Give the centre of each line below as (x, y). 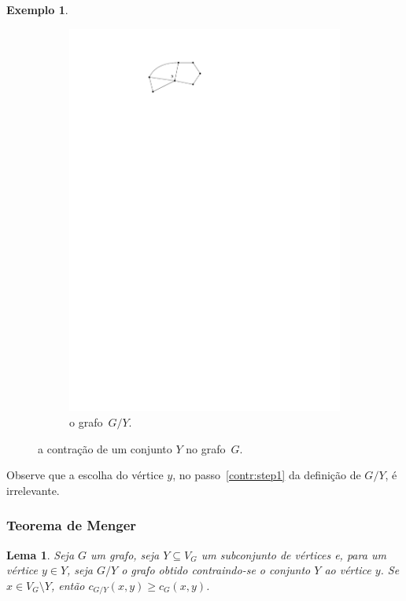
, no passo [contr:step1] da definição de (267, 475)
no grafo (206, 448)
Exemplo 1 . (37, 9)
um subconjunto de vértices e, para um (293, 554)
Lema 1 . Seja (41, 554)
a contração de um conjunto (105, 448)
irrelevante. (33, 490)
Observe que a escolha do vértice (85, 475)
